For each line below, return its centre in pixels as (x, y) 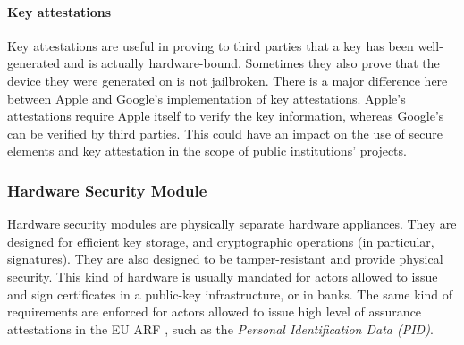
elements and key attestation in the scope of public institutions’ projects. (207, 151)
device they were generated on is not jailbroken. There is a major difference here (228, 80)
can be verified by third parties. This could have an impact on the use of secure (225, 133)
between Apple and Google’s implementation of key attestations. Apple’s (207, 98)
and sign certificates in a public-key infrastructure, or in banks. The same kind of (230, 294)
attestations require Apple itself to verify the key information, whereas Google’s (226, 116)
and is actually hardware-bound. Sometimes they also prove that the (252, 63)
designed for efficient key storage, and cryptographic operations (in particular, (221, 241)
